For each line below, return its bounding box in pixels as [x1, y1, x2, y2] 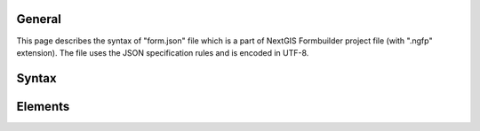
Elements [16, 98, 70, 114]
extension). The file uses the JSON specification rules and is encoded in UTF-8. [16, 47, 309, 58]
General [16, 12, 62, 27]
